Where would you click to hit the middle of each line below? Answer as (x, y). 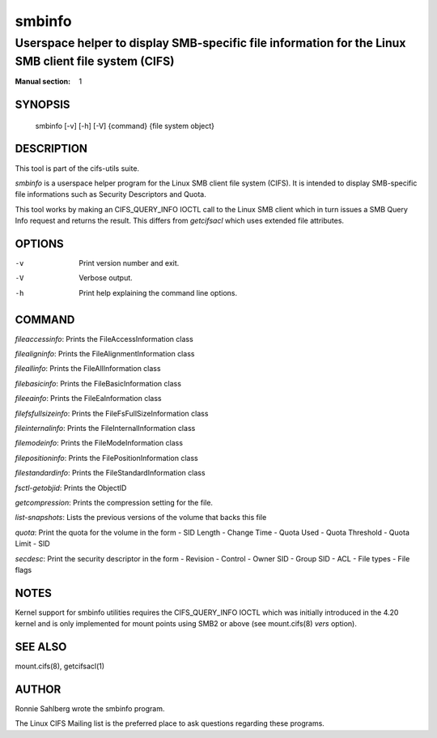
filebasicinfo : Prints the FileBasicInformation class (98, 383)
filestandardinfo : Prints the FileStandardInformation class (110, 473)
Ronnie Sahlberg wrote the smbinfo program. (90, 709)
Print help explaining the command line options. (158, 292)
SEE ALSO (41, 647)
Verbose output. (106, 278)
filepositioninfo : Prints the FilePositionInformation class (106, 458)
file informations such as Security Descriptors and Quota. (110, 194)
